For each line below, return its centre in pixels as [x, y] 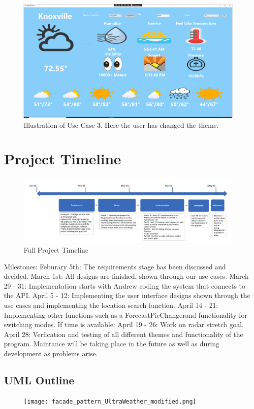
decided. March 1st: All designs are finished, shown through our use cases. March [127, 276]
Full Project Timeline [56, 250]
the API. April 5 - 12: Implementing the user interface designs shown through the [127, 295]
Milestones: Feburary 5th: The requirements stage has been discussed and [115, 266]
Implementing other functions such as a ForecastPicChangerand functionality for [126, 315]
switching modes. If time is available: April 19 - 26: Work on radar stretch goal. [124, 324]
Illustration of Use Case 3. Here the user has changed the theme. [121, 125]
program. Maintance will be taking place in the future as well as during [112, 344]
